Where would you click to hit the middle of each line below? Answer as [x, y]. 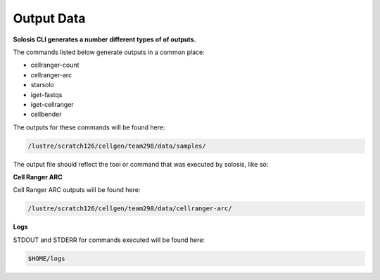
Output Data [49, 18]
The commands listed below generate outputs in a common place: [109, 52]
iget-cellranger [52, 104]
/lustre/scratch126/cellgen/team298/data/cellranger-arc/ [130, 209]
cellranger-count [55, 65]
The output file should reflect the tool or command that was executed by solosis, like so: [141, 164]
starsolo [42, 85]
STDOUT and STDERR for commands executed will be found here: [109, 240]
